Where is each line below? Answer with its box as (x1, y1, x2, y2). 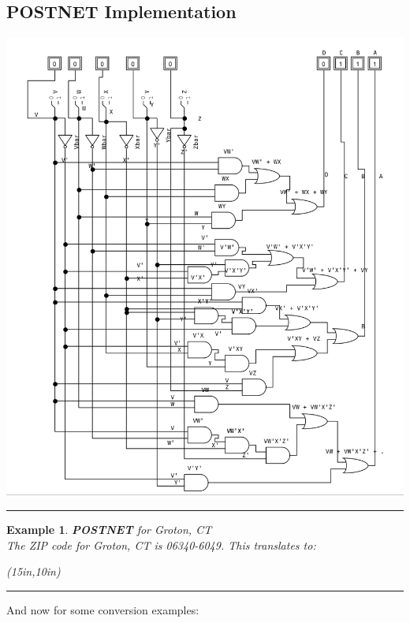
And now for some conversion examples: (6, 601, 199, 617)
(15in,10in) (6, 563, 61, 580)
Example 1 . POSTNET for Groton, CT (6, 520, 212, 537)
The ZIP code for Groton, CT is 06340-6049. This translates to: (6, 536, 316, 553)
